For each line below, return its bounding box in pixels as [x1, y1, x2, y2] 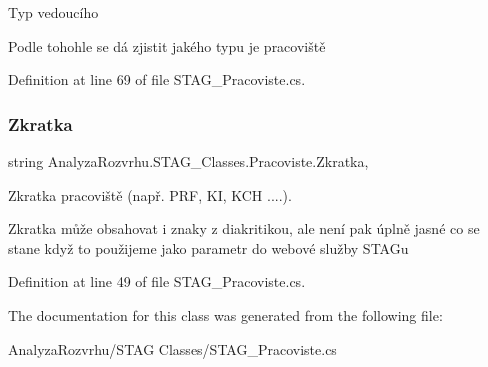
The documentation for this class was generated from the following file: [8, 304, 443, 325]
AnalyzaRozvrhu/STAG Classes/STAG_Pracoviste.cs [8, 338, 337, 359]
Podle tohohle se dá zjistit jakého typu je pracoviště [8, 35, 326, 56]
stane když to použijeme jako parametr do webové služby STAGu [8, 237, 409, 258]
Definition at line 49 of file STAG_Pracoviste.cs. [8, 271, 306, 292]
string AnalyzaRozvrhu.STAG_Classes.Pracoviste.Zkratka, [8, 151, 369, 171]
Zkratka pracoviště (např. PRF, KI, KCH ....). [8, 184, 292, 205]
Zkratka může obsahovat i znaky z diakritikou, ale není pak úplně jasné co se [8, 218, 480, 239]
